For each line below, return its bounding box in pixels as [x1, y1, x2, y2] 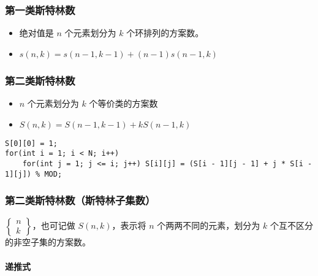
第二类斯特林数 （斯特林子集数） [5, 193, 156, 208]
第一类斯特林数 [5, 2, 75, 17]
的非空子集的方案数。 [5, 236, 91, 248]
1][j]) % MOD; [5, 169, 62, 178]
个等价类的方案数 [89, 97, 158, 110]
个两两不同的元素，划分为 [157, 219, 260, 232]
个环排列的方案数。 [126, 26, 204, 39]
